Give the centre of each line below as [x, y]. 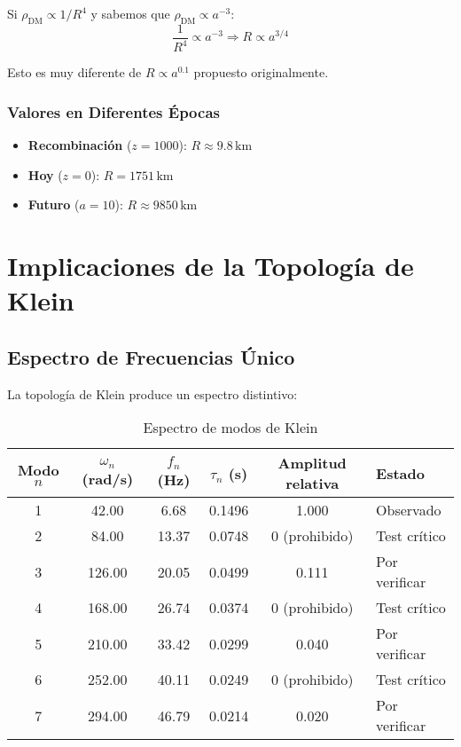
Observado [409, 510]
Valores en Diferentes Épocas [113, 111]
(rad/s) [108, 478]
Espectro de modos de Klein [230, 428]
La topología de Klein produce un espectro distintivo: [152, 393]
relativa [313, 484]
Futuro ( [54, 204]
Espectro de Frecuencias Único [151, 356]
